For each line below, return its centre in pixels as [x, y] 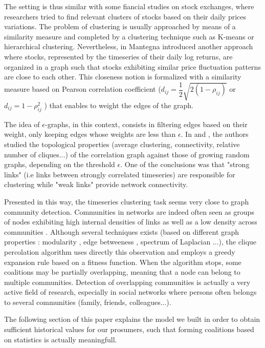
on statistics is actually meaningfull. [61, 339]
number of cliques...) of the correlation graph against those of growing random [127, 154]
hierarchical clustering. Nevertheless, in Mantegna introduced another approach [129, 46]
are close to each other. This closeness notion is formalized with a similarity [123, 77]
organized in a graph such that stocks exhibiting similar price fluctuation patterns [132, 66]
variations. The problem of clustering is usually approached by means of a [120, 26]
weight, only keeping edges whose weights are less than [90, 134]
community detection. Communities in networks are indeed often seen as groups [129, 211]
